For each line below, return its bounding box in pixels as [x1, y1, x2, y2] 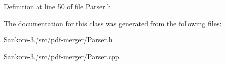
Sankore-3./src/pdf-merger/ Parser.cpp [4, 51, 119, 61]
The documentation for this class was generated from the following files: [4, 18, 222, 28]
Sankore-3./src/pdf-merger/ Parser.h [4, 34, 112, 45]
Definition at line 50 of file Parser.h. [4, 1, 113, 11]
